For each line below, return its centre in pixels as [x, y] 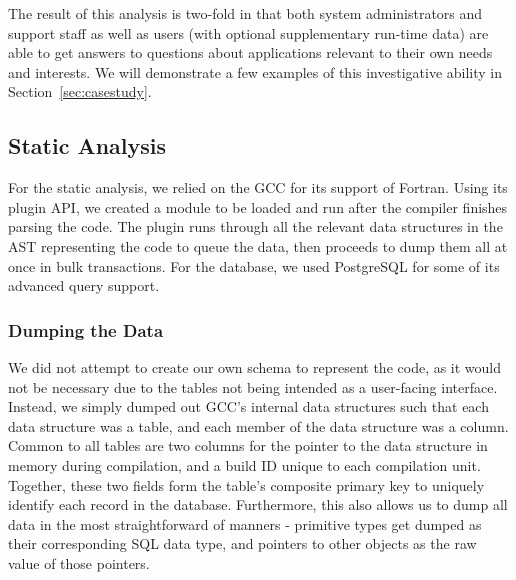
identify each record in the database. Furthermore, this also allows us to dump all [258, 504]
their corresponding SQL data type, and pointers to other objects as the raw [242, 543]
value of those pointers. [79, 562]
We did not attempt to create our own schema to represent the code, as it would [255, 366]
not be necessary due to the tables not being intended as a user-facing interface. [253, 386]
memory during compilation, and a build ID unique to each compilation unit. [244, 464]
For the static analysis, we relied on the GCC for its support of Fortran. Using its [258, 187]
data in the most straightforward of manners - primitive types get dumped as [245, 523]
